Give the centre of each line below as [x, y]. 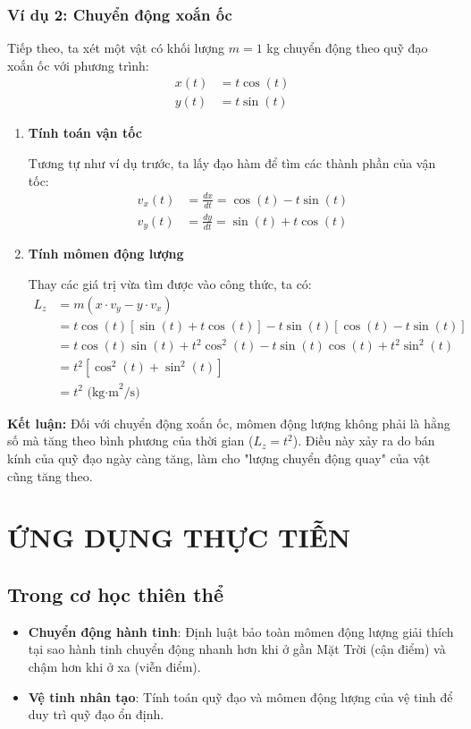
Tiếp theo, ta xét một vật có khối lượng [116, 48]
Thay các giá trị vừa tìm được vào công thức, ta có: [170, 284]
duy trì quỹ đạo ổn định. [96, 714]
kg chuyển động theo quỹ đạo [347, 48]
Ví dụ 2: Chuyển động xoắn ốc [120, 14]
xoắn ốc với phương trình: [78, 65]
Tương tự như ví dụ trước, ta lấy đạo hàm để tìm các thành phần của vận [232, 163]
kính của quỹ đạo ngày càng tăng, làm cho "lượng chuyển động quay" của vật [219, 458]
